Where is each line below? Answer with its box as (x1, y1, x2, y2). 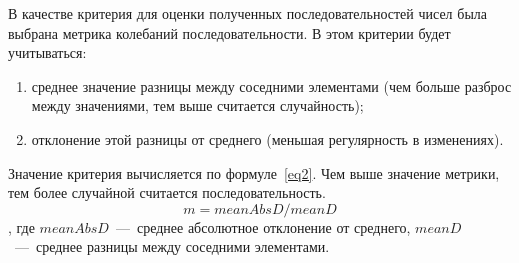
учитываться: (8, 42, 87, 63)
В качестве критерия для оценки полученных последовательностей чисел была (8, 3, 487, 23)
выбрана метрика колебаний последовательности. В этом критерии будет (8, 22, 451, 43)
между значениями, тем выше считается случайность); (31, 95, 364, 116)
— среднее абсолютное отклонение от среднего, (115, 216, 411, 237)
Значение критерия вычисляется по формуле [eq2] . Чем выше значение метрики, (8, 162, 500, 183)
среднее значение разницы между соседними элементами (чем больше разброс (31, 75, 512, 96)
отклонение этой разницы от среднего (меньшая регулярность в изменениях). (31, 128, 504, 149)
